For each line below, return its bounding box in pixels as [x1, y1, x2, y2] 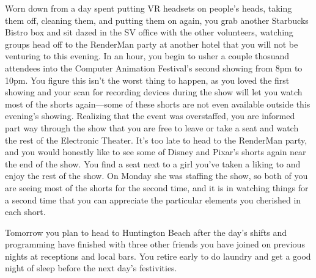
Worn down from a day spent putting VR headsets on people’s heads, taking [5, 2, 292, 14]
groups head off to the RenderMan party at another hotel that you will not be [5, 37, 298, 50]
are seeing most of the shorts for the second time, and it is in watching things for [5, 181, 309, 194]
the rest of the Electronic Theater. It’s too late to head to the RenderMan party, [5, 133, 307, 146]
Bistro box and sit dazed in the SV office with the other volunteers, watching [5, 26, 293, 38]
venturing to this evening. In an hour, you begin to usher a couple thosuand [5, 49, 290, 62]
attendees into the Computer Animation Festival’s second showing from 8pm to [5, 61, 303, 74]
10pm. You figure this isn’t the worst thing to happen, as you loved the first [5, 73, 290, 86]
